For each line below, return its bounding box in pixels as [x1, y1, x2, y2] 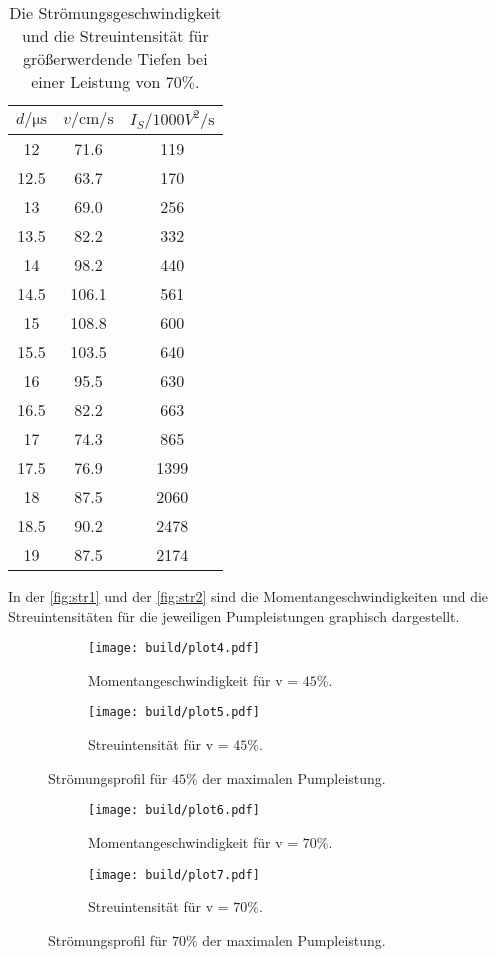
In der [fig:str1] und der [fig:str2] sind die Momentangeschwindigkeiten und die [8, 586, 489, 606]
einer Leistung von [31, 70, 161, 93]
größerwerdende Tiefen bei [23, 47, 208, 70]
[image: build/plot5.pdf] [88, 705, 260, 720]
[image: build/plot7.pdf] [88, 867, 260, 882]
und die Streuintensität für [21, 24, 209, 47]
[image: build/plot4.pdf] [88, 641, 260, 656]
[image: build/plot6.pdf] [88, 803, 260, 818]
